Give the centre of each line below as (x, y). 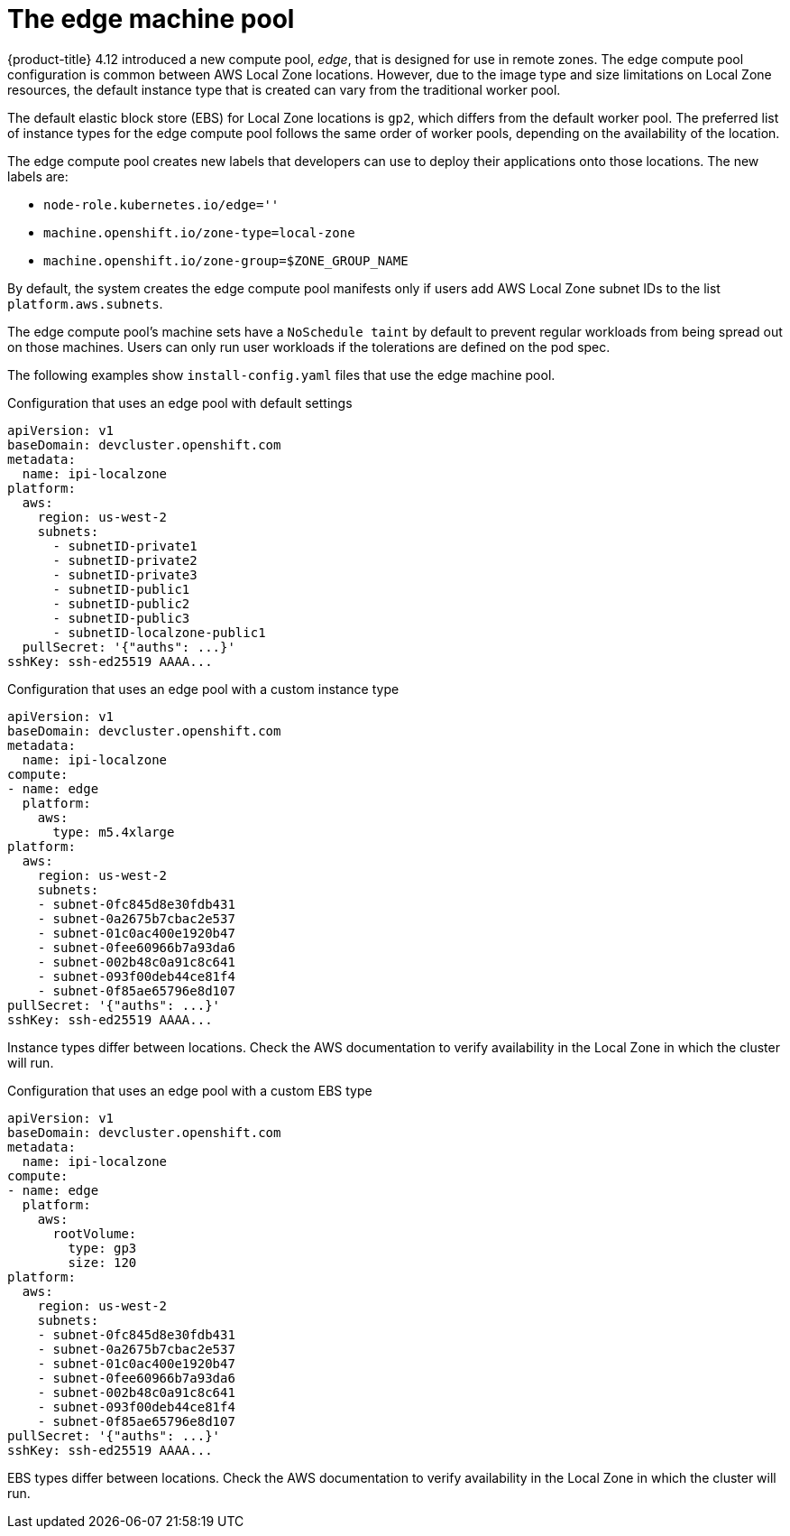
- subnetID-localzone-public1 (159, 632)
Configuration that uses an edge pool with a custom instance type (203, 689)
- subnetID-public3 (121, 618)
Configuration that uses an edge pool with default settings (180, 403)
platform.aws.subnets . (85, 303)
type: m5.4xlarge (114, 832)
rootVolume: (95, 1233)
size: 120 (102, 1262)
